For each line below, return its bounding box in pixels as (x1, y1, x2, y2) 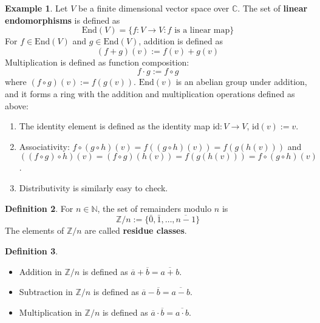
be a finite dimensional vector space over (78, 2, 230, 14)
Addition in (19, 265, 62, 277)
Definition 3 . (5, 244, 58, 257)
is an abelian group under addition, (175, 75, 307, 88)
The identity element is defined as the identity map (19, 120, 210, 132)
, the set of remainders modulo (97, 202, 212, 214)
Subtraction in (19, 285, 73, 298)
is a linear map (174, 26, 230, 35)
